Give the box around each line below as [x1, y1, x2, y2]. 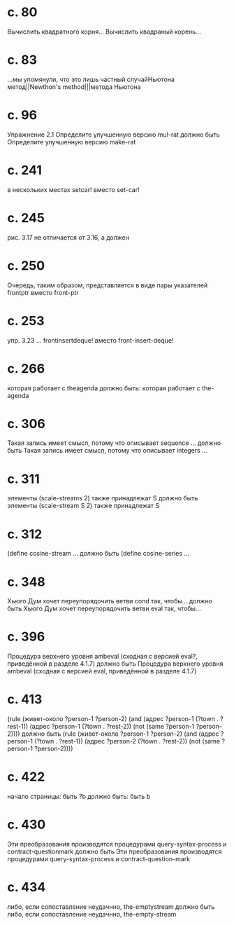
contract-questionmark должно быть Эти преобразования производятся [7, 847, 222, 856]
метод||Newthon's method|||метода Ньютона [7, 82, 141, 91]
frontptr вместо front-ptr [7, 288, 79, 296]
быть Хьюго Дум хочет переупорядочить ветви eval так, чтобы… [7, 604, 201, 613]
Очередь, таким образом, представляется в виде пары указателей [7, 281, 208, 289]
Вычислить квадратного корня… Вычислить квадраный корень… [7, 27, 201, 36]
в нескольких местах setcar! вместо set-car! [7, 185, 140, 193]
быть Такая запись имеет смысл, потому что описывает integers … [7, 446, 207, 455]
